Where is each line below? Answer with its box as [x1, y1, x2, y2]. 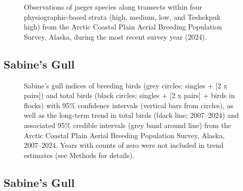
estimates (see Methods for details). [24, 149, 134, 160]
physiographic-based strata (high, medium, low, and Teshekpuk [24, 11, 221, 22]
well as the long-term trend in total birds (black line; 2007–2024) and [24, 110, 239, 120]
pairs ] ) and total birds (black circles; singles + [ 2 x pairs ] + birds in [24, 90, 235, 101]
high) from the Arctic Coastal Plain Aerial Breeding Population [24, 21, 222, 32]
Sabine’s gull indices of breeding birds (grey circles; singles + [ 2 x [24, 80, 227, 90]
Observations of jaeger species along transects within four [24, 2, 202, 12]
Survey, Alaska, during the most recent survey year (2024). [24, 31, 207, 42]
